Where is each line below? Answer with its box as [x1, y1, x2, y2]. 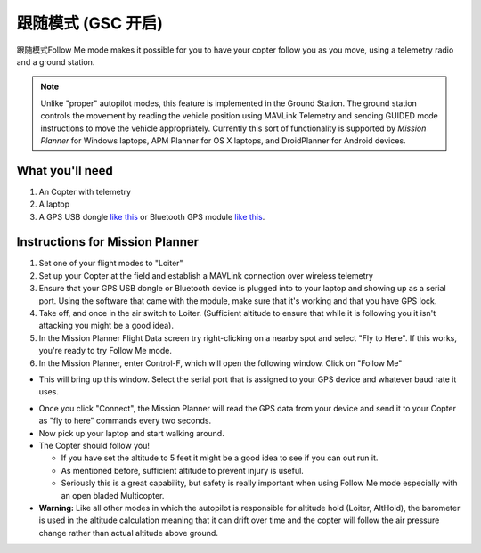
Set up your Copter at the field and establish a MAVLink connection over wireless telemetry [38, 270, 374, 281]
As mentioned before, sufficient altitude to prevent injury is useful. [61, 465, 305, 476]
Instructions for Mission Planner [16, 234, 200, 249]
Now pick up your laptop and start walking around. [38, 427, 224, 438]
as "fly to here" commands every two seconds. [38, 415, 212, 427]
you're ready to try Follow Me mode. [38, 346, 173, 356]
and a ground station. [16, 56, 95, 67]
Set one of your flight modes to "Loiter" [38, 258, 183, 269]
